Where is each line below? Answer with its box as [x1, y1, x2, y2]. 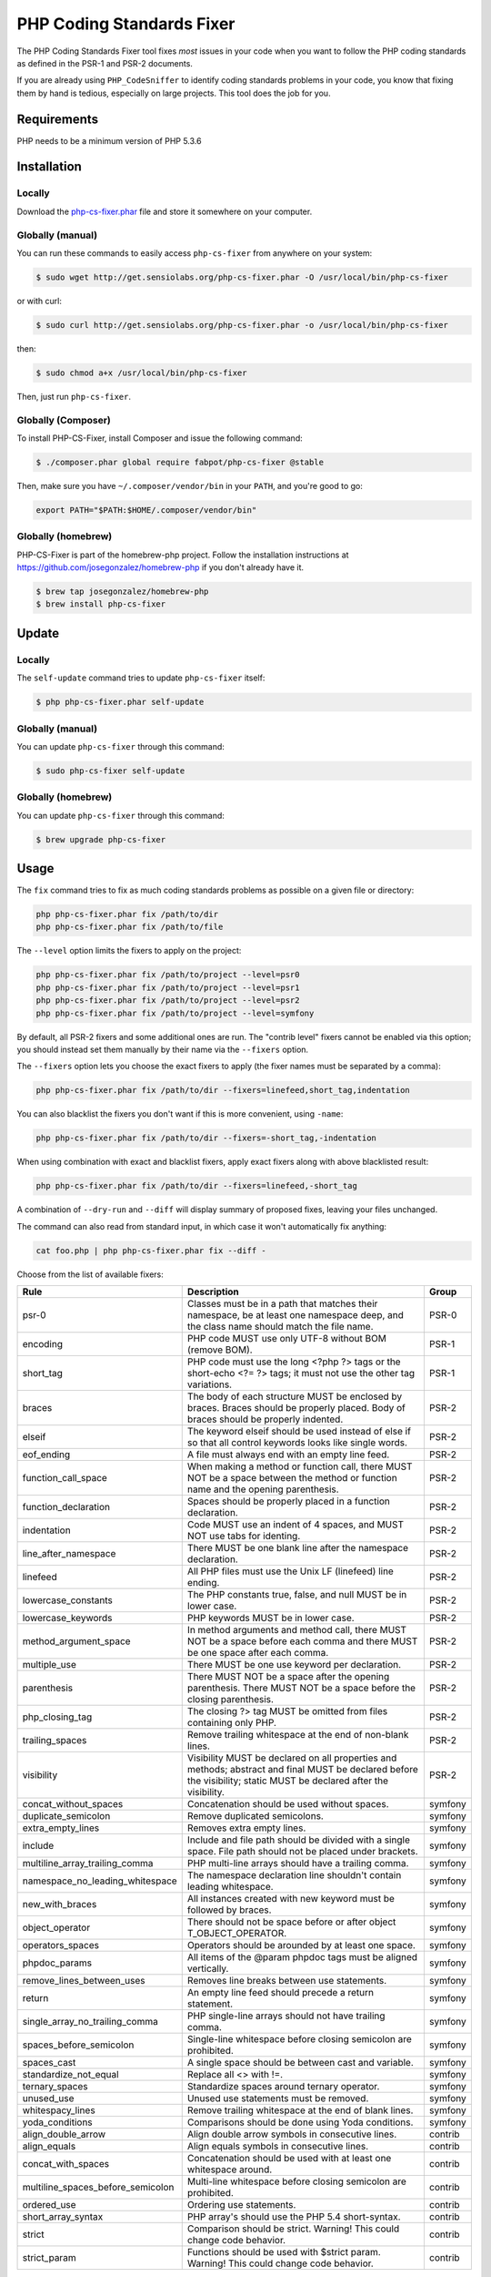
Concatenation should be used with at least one [186, 2152, 392, 2165]
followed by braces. [186, 1904, 272, 1916]
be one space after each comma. [186, 1647, 329, 1659]
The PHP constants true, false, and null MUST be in [186, 1588, 407, 1601]
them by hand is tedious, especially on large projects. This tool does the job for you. [16, 87, 331, 98]
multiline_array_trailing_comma [22, 1857, 154, 1870]
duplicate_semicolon [22, 1810, 111, 1823]
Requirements [16, 111, 99, 127]
